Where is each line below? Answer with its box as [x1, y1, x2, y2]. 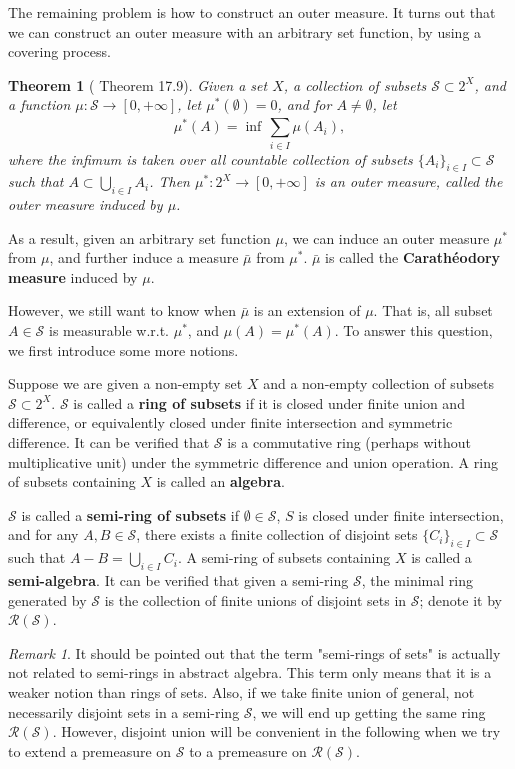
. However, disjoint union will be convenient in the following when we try [52, 721, 501, 742]
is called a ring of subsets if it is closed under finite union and [73, 392, 465, 413]
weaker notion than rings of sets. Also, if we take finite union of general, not [8, 681, 475, 702]
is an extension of [253, 300, 361, 321]
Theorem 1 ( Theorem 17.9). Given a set [8, 74, 268, 95]
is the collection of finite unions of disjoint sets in [104, 589, 407, 610]
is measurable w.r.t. [49, 320, 170, 341]
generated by [8, 589, 87, 610]
